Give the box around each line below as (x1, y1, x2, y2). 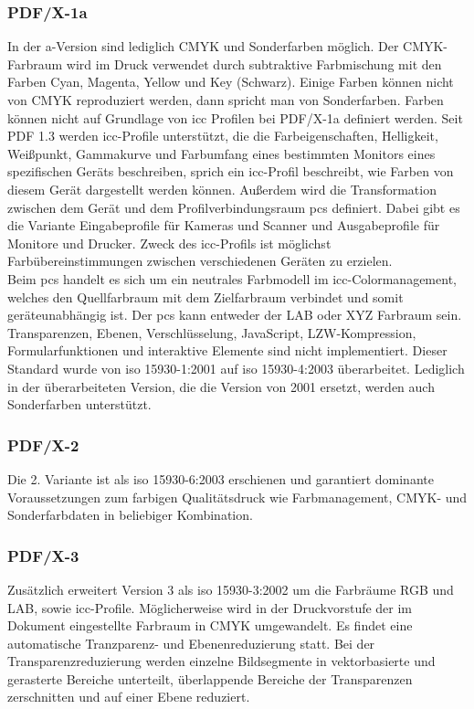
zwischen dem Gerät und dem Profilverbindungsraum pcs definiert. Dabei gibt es (7, 197, 460, 217)
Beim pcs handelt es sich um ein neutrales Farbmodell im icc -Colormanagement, (7, 269, 457, 288)
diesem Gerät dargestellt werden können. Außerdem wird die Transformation (7, 179, 437, 198)
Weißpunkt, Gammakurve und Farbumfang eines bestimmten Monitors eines (7, 143, 436, 163)
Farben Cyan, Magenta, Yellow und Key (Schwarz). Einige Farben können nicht (7, 72, 454, 91)
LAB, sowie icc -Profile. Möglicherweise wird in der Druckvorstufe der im (7, 598, 413, 617)
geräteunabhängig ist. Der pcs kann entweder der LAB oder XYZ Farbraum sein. (7, 305, 462, 324)
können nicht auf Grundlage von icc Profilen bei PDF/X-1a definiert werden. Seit (7, 108, 463, 127)
